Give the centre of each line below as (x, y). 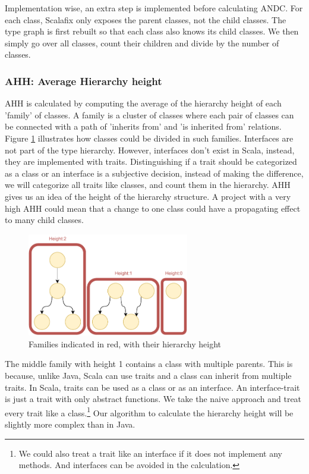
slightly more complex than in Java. (70, 424)
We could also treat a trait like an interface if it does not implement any (150, 453)
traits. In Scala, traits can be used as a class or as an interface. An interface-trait (152, 387)
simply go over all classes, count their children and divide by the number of (142, 43)
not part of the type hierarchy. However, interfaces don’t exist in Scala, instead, (150, 150)
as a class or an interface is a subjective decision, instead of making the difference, (154, 173)
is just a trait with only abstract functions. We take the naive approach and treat (153, 399)
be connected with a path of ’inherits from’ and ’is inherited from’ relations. (143, 126)
